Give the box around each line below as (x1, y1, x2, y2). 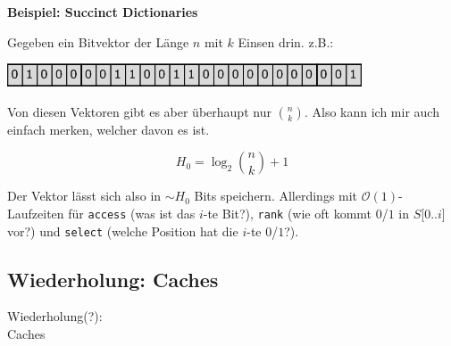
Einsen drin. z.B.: (238, 32, 334, 51)
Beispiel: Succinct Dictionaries (7, 3, 198, 21)
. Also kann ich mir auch (304, 102, 439, 120)
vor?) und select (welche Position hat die (7, 221, 238, 240)
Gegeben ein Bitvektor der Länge (7, 32, 189, 51)
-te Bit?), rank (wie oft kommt (203, 203, 372, 222)
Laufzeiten (7, 203, 64, 222)
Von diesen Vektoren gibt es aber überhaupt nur (7, 102, 271, 120)
